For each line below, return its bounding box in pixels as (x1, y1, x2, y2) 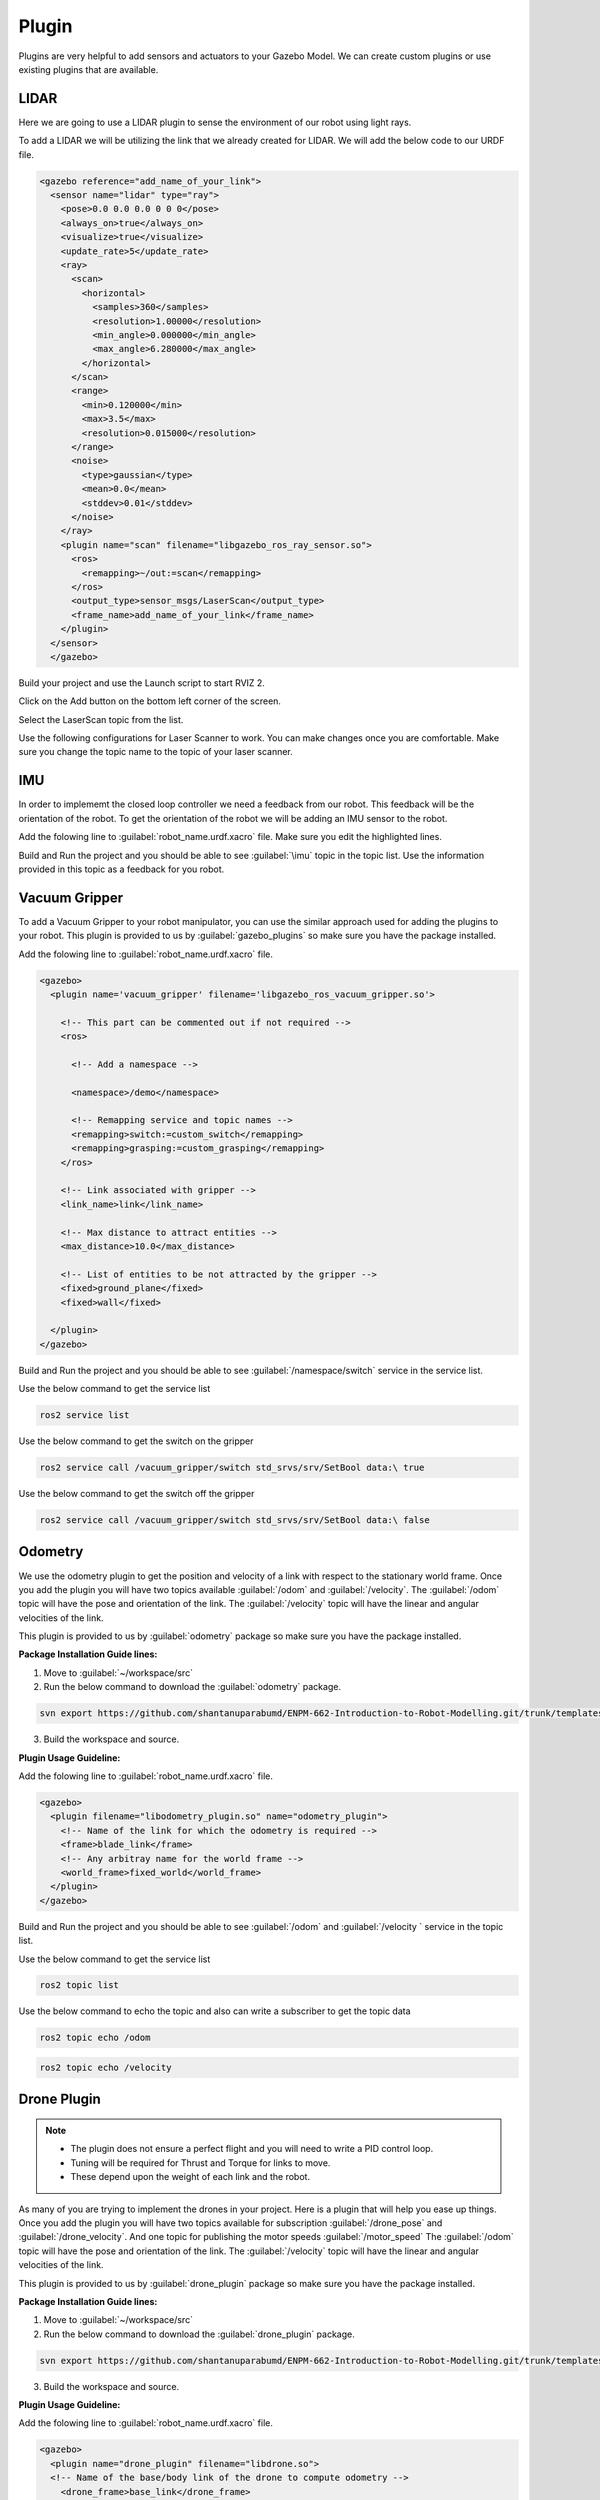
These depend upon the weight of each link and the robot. (70, 2171, 310, 2183)
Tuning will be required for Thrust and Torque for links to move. (70, 2156, 331, 2169)
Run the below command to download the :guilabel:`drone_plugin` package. (43, 2328, 355, 2340)
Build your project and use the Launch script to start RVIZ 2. (18, 676, 265, 689)
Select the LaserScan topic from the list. (18, 713, 184, 725)
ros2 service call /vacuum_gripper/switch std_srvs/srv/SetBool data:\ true (39, 1462, 425, 1474)
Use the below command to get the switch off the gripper (18, 1488, 255, 1500)
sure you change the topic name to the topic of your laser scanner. (18, 746, 294, 758)
